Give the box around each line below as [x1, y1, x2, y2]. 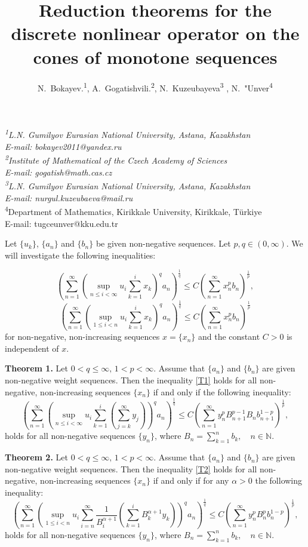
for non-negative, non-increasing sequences [5, 330, 160, 343]
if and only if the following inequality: [153, 385, 291, 398]
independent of [5, 342, 59, 354]
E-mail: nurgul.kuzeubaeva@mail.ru [5, 191, 133, 204]
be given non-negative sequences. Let [96, 237, 231, 250]
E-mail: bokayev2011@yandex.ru [5, 140, 122, 152]
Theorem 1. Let [5, 362, 68, 374]
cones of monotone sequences [33, 44, 278, 69]
